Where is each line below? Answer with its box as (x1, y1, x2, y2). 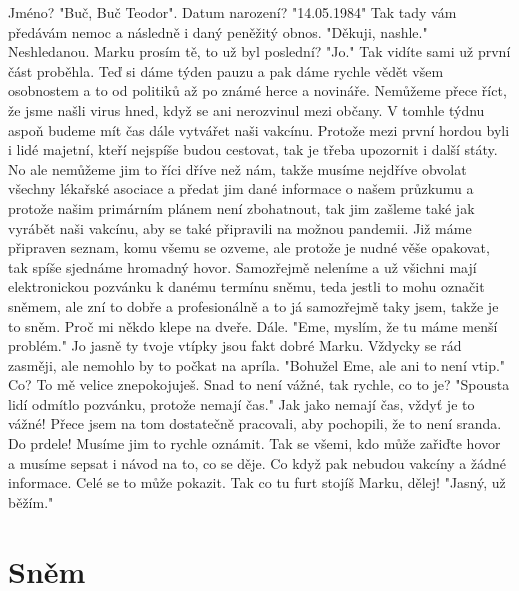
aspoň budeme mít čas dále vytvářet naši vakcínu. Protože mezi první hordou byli (8, 119, 510, 140)
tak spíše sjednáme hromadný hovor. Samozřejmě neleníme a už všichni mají (8, 256, 477, 277)
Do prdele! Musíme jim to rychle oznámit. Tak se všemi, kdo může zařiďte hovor (8, 433, 501, 454)
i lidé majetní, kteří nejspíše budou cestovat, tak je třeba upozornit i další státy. (8, 139, 498, 160)
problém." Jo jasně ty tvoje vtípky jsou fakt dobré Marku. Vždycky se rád (8, 335, 462, 356)
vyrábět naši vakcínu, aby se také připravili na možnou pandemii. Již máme (8, 217, 472, 238)
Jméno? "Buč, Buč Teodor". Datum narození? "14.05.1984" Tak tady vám (8, 2, 457, 22)
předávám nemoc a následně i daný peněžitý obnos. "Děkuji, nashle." (8, 21, 428, 42)
